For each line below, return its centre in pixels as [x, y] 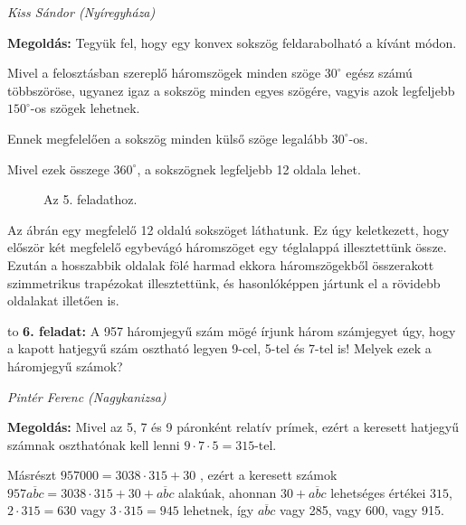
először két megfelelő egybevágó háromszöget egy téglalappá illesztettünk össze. [227, 247]
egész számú [379, 73]
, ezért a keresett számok [268, 475]
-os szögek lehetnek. [85, 108]
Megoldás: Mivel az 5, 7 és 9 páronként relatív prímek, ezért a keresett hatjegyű [233, 427]
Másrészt [32, 475]
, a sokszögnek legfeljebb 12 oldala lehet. [249, 169]
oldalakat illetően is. [63, 300]
